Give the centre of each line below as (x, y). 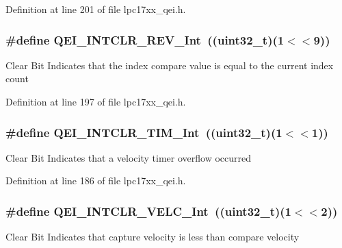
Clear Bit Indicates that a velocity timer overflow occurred (128, 157)
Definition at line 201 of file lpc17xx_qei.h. (96, 9)
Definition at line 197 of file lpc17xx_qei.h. (96, 101)
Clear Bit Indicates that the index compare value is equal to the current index (170, 65)
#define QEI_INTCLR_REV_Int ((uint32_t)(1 (145, 39)
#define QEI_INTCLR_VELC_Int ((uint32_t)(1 (149, 211)
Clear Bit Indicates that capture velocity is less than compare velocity (153, 237)
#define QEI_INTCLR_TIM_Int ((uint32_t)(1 (144, 132)
